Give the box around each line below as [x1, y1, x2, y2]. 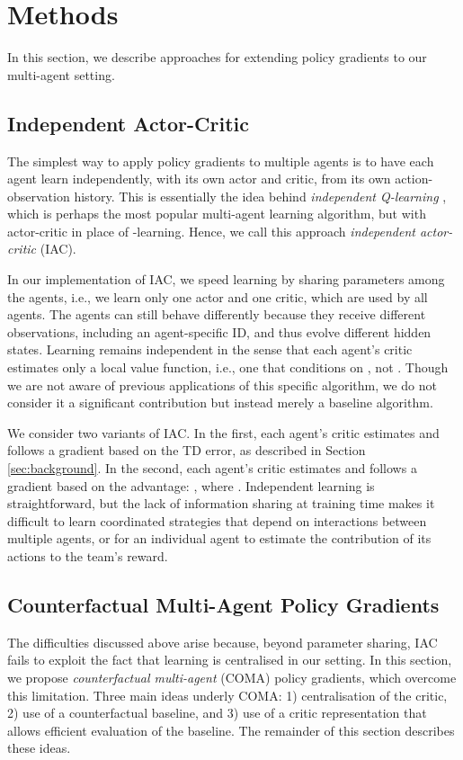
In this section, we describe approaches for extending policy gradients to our [7, 48, 427, 67]
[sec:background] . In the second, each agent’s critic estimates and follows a [7, 459, 417, 478]
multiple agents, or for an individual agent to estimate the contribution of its [7, 529, 432, 548]
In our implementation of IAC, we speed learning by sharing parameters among [7, 270, 445, 289]
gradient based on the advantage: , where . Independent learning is [7, 476, 375, 495]
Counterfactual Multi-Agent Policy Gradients [7, 590, 440, 618]
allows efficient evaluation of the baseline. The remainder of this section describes [7, 720, 455, 739]
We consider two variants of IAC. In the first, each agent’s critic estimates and [7, 423, 440, 442]
